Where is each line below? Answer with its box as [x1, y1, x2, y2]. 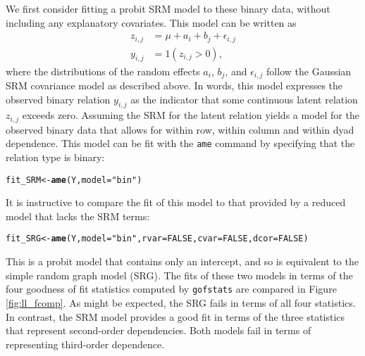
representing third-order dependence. [6, 336, 165, 351]
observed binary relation [6, 91, 111, 106]
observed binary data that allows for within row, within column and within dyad [6, 122, 354, 136]
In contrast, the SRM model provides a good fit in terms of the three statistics [6, 309, 345, 324]
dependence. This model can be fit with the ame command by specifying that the [6, 136, 355, 151]
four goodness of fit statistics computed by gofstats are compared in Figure [6, 281, 337, 296]
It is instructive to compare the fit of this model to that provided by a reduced [6, 195, 346, 210]
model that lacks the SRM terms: [6, 208, 150, 223]
